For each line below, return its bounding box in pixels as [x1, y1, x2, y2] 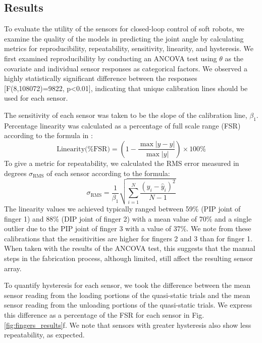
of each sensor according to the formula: [46, 167, 170, 178]
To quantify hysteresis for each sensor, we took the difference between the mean [4, 280, 251, 290]
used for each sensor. [4, 93, 68, 103]
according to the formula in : [4, 130, 93, 141]
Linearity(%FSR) [57, 145, 110, 153]
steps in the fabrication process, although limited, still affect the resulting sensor [4, 253, 253, 264]
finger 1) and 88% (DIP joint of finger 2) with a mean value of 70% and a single [4, 213, 252, 224]
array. [4, 263, 22, 273]
